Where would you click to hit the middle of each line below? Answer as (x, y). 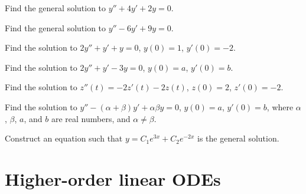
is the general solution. (238, 138)
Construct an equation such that (64, 138)
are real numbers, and (91, 118)
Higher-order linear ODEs (113, 178)
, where (280, 106)
